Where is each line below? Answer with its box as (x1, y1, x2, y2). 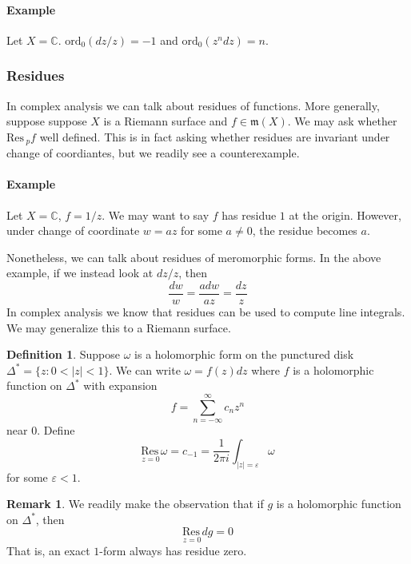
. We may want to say (102, 206, 209, 223)
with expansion (83, 377, 158, 394)
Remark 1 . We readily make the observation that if (6, 495, 264, 512)
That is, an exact (6, 542, 90, 558)
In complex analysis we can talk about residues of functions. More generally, (6, 97, 380, 113)
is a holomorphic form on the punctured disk (134, 346, 354, 363)
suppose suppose (6, 113, 87, 129)
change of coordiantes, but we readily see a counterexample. (6, 145, 300, 161)
